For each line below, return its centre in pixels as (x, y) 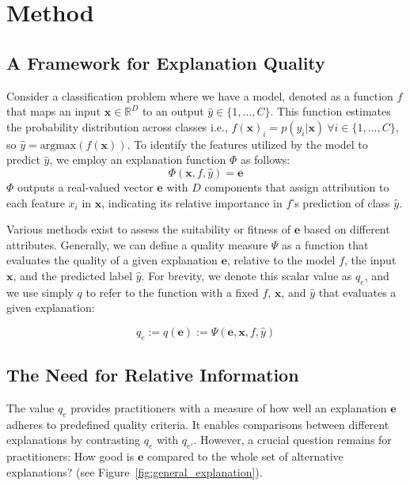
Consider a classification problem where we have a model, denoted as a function (200, 95)
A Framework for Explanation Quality (166, 62)
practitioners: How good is (70, 456)
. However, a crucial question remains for (292, 440)
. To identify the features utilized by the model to (247, 144)
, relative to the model (281, 260)
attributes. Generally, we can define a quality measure (137, 244)
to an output (173, 111)
